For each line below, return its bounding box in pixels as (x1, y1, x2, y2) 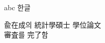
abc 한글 (4, 2, 31, 12)
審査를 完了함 (4, 29, 48, 40)
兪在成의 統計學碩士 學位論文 (4, 19, 101, 30)
